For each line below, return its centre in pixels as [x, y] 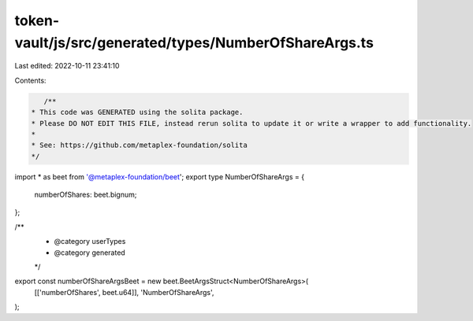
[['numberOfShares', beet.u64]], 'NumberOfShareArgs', [124, 292]
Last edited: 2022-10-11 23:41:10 [67, 66]
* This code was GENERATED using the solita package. [137, 113]
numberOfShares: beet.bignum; [86, 195]
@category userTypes [90, 242]
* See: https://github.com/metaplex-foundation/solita [139, 145]
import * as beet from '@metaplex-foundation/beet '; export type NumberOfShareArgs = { [160, 176]
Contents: [30, 80]
